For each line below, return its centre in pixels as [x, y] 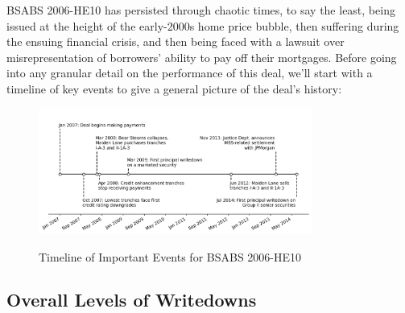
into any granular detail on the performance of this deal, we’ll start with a [190, 73]
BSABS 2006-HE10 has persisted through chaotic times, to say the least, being [201, 10]
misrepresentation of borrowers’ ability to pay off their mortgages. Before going [202, 57]
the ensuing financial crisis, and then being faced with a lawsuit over [176, 41]
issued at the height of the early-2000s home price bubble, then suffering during [203, 25]
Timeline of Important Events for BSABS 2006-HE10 [170, 256]
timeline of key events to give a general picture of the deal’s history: [174, 88]
